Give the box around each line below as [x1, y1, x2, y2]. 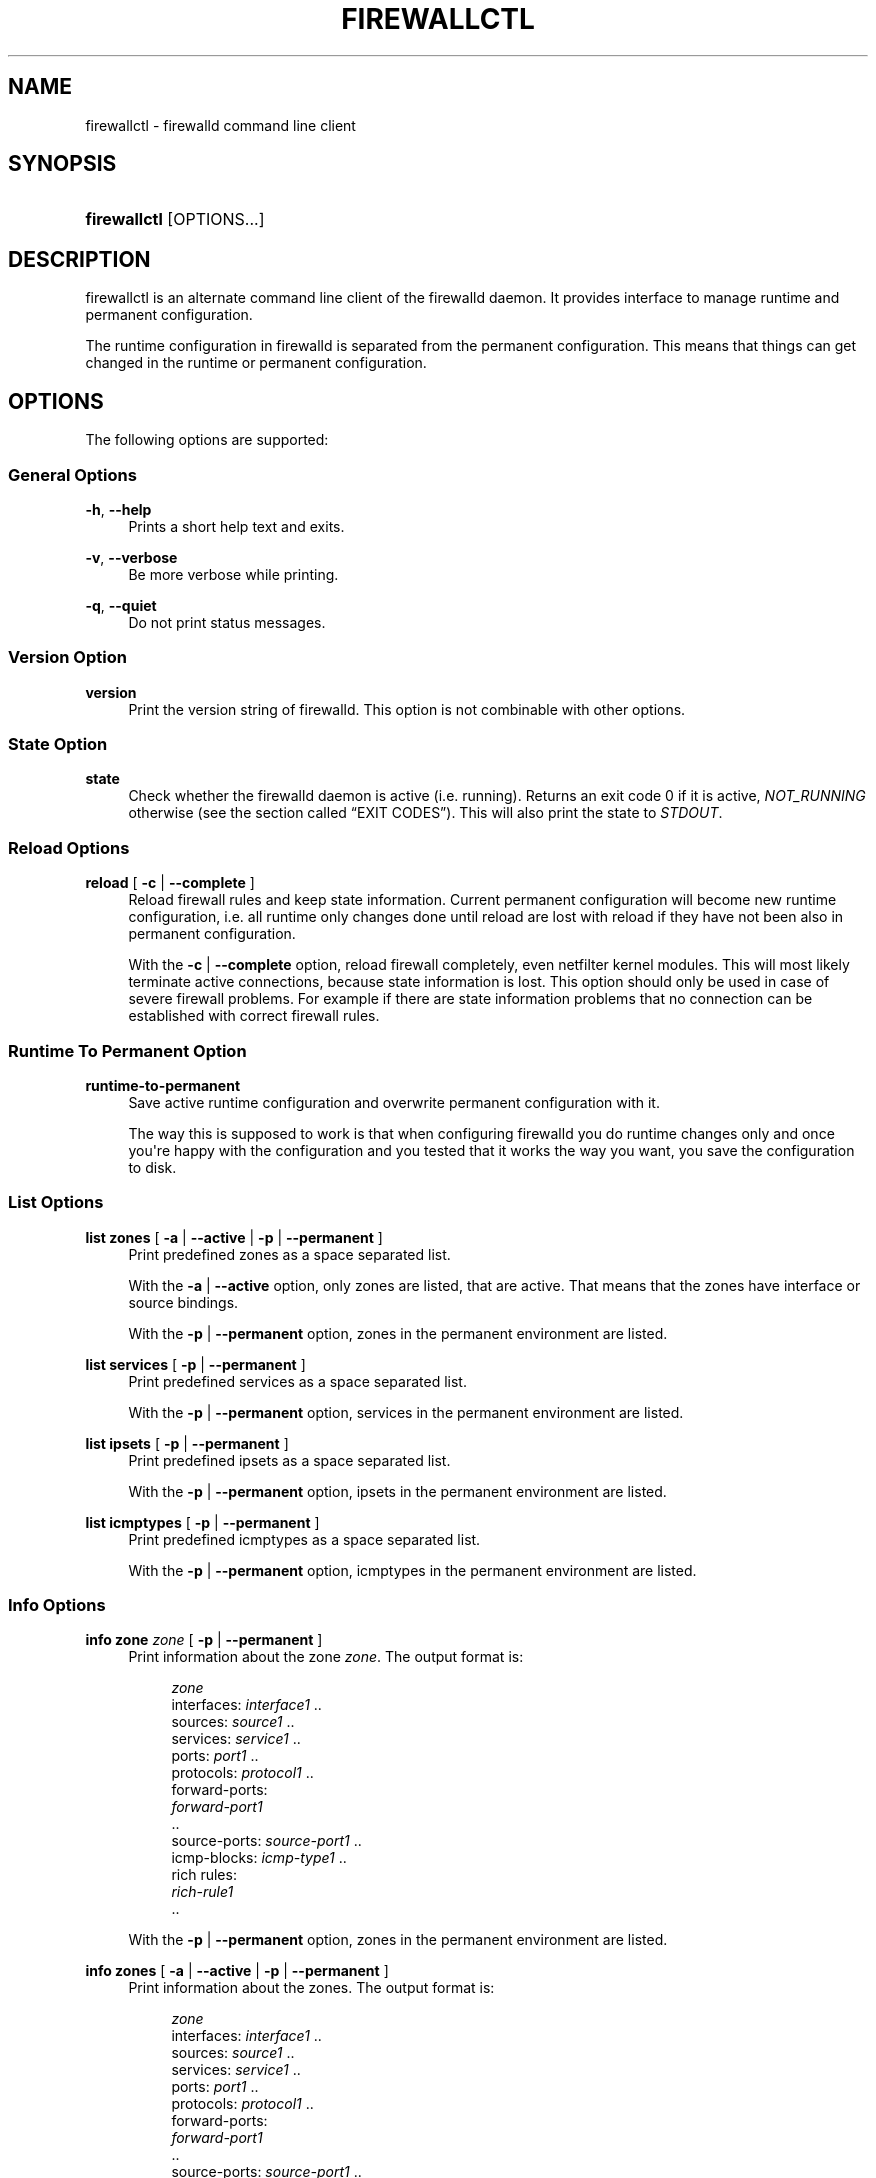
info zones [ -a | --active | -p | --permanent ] [85, 1962, 389, 1980]
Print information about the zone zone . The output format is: [128, 1648, 524, 1666]
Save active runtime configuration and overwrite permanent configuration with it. [128, 1093, 660, 1111]
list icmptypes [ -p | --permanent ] [85, 1513, 320, 1531]
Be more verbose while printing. [128, 565, 339, 583]
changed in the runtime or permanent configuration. [85, 354, 427, 372]
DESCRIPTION [8, 246, 151, 272]
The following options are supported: [85, 431, 329, 449]
